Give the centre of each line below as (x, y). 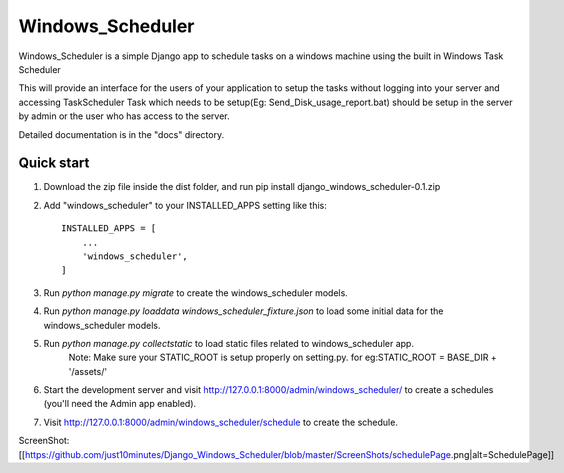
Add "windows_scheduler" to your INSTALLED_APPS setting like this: (185, 205)
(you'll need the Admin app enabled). (120, 404)
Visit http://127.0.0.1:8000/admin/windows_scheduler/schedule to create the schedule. (221, 422)
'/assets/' (88, 371)
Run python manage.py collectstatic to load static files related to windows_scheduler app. (229, 343)
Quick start (54, 163)
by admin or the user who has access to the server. (124, 116)
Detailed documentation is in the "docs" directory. (121, 134)
